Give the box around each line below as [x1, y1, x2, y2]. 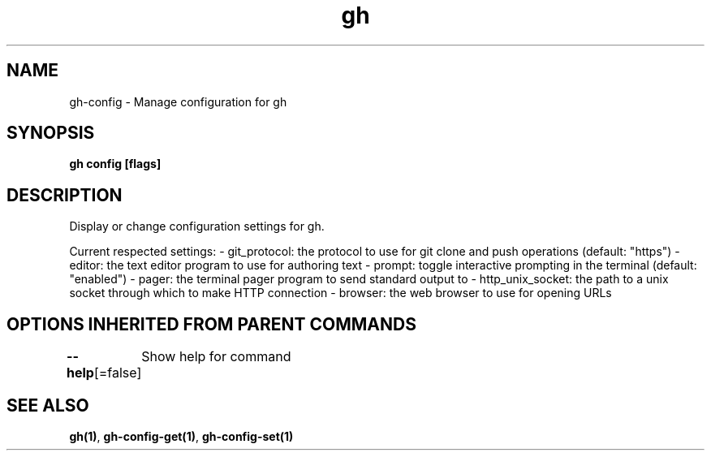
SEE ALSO [6, 394, 89, 416]
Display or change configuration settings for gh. [69, 219, 325, 234]
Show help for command [141, 348, 291, 365]
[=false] [93, 364, 142, 382]
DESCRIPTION [6, 184, 123, 205]
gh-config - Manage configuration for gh [69, 94, 287, 109]
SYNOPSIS [6, 123, 95, 144]
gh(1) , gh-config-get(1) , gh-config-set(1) [69, 429, 294, 443]
